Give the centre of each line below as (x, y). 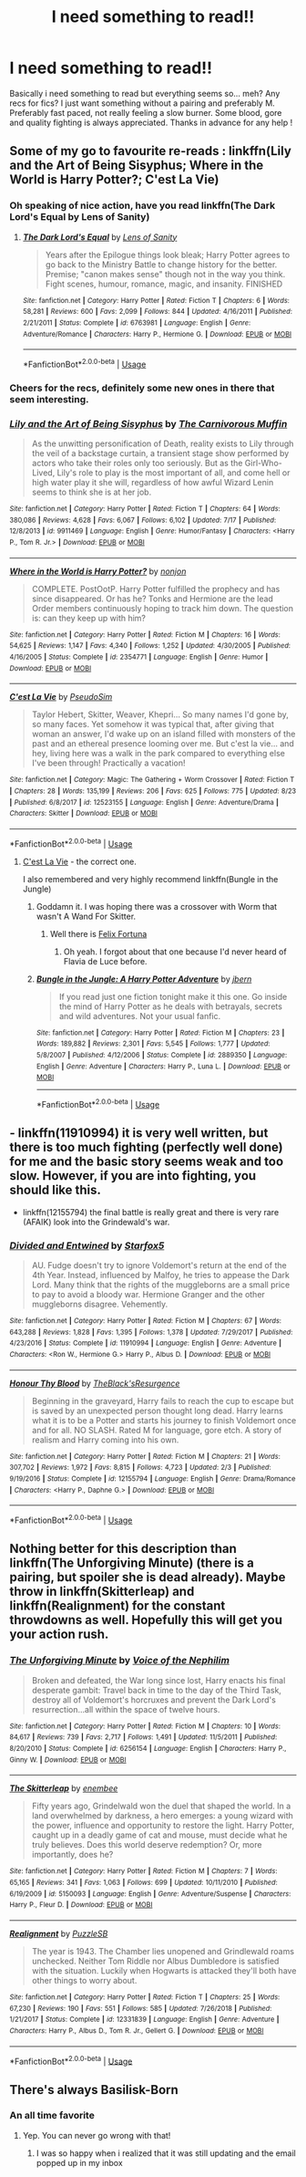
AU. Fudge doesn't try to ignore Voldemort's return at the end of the (159, 1266)
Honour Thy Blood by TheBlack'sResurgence (95, 1383)
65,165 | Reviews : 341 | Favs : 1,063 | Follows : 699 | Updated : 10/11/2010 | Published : (143, 1882)
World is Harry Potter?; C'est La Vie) (114, 180)
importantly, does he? (72, 1855)
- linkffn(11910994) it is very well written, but (139, 1133)
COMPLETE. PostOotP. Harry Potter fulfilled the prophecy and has (156, 589)
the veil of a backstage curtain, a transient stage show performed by (160, 453)
